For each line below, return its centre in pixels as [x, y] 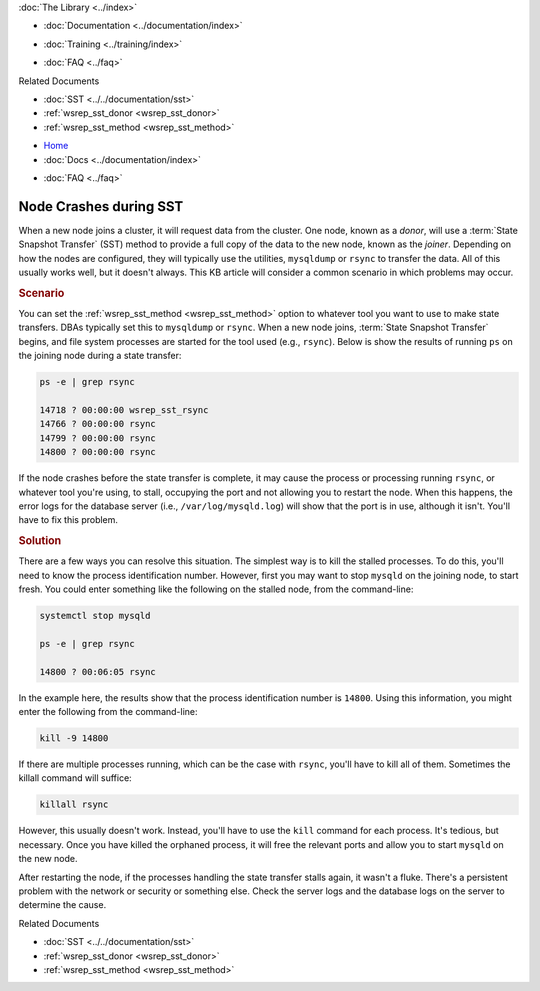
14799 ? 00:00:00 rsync [98, 438]
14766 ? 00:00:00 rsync [98, 424]
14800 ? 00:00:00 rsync [98, 452]
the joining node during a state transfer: [100, 356]
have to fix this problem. [68, 520]
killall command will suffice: [75, 778]
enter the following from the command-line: [108, 712]
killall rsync [74, 804]
